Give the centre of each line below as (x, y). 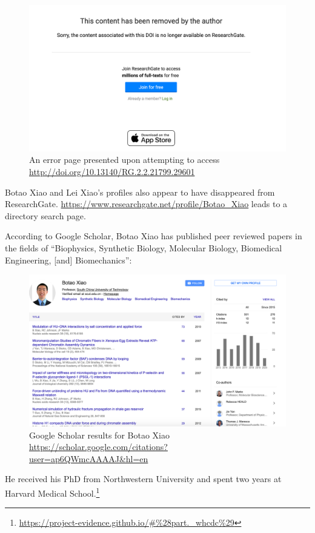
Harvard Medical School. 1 (52, 492)
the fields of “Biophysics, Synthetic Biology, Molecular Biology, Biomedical (144, 247)
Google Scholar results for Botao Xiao (99, 435)
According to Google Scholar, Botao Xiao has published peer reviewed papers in (154, 236)
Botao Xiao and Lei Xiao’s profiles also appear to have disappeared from (140, 192)
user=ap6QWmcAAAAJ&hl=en (89, 458)
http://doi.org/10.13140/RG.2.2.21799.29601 (112, 171)
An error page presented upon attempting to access (124, 160)
